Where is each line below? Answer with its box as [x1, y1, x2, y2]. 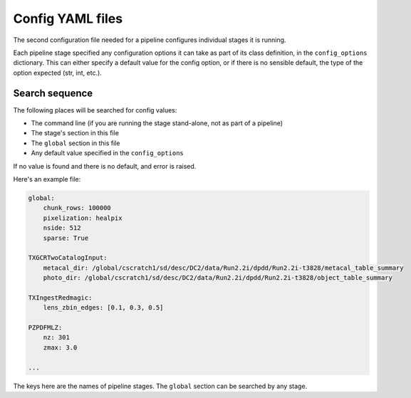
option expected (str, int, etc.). [13, 68, 103, 77]
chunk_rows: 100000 [43, 204, 112, 212]
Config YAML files [13, 11, 123, 26]
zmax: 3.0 [43, 343, 78, 352]
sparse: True [43, 234, 89, 242]
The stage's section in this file [31, 129, 119, 137]
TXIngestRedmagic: [28, 293, 93, 302]
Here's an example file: [13, 174, 81, 183]
